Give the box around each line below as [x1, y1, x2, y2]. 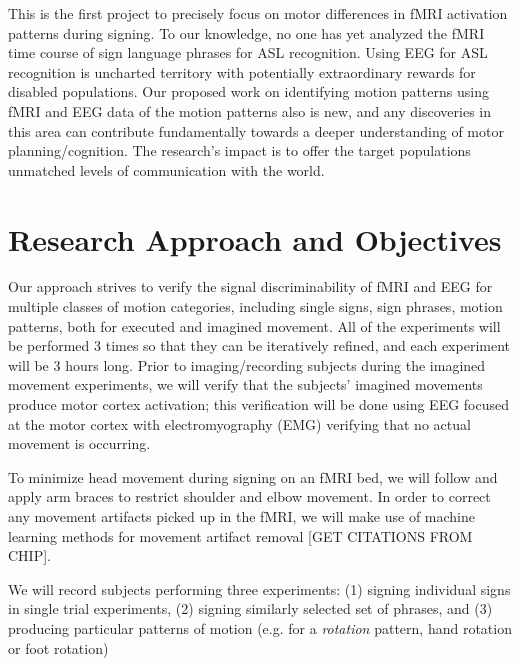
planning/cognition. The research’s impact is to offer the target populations [8, 140, 471, 161]
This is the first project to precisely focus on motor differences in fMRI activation [8, 3, 508, 23]
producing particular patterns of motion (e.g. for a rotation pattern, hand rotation [8, 617, 512, 638]
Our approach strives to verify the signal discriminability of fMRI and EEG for [8, 276, 493, 297]
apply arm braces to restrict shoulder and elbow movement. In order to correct [8, 486, 491, 507]
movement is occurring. [8, 433, 151, 454]
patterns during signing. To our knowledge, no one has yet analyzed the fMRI [8, 22, 485, 43]
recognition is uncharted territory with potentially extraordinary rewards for [8, 61, 476, 82]
